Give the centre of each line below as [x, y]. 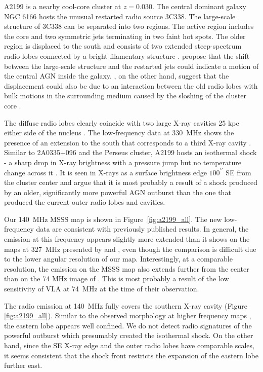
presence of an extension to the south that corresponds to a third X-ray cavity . [128, 142]
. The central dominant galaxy [199, 6]
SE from [238, 172]
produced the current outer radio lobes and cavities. [85, 202]
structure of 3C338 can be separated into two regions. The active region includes [129, 26]
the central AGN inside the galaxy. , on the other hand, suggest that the [117, 76]
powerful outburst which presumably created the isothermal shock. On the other [129, 335]
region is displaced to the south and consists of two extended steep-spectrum [123, 46]
